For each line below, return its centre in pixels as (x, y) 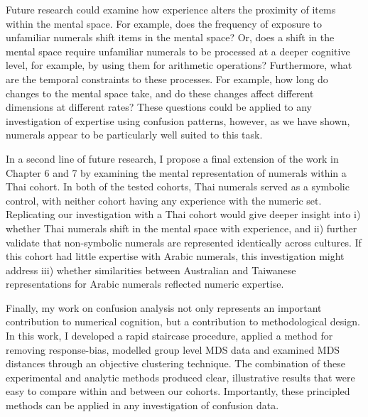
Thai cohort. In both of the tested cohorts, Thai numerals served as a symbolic (178, 186)
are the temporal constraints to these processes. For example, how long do (167, 78)
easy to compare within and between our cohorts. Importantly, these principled (178, 391)
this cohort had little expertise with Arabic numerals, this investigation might (175, 256)
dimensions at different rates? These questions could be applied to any (159, 107)
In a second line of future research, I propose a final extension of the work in (172, 158)
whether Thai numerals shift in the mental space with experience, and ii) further (182, 228)
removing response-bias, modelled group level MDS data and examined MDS (173, 349)
